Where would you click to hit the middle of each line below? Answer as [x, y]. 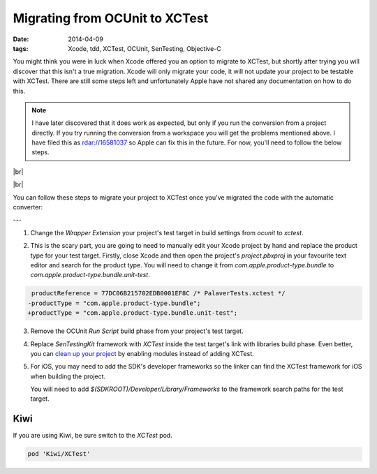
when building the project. [68, 376]
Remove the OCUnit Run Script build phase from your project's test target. [137, 331]
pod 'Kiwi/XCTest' [59, 454]
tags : [21, 48]
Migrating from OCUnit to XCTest [111, 18]
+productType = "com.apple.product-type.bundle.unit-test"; [133, 313]
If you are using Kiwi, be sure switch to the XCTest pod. [93, 436]
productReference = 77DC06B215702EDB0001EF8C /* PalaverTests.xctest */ [158, 294]
